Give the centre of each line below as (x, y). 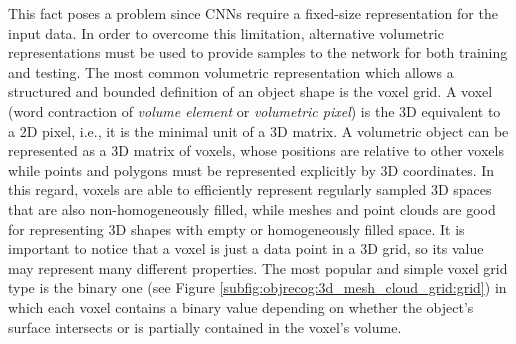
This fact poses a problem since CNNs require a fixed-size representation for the (253, 13)
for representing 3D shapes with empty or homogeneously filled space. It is (236, 228)
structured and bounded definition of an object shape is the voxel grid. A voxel (250, 91)
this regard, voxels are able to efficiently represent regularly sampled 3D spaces (250, 189)
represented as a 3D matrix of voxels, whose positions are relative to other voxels (256, 150)
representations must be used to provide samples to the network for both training (258, 52)
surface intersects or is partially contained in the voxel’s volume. (205, 326)
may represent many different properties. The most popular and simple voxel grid (258, 267)
